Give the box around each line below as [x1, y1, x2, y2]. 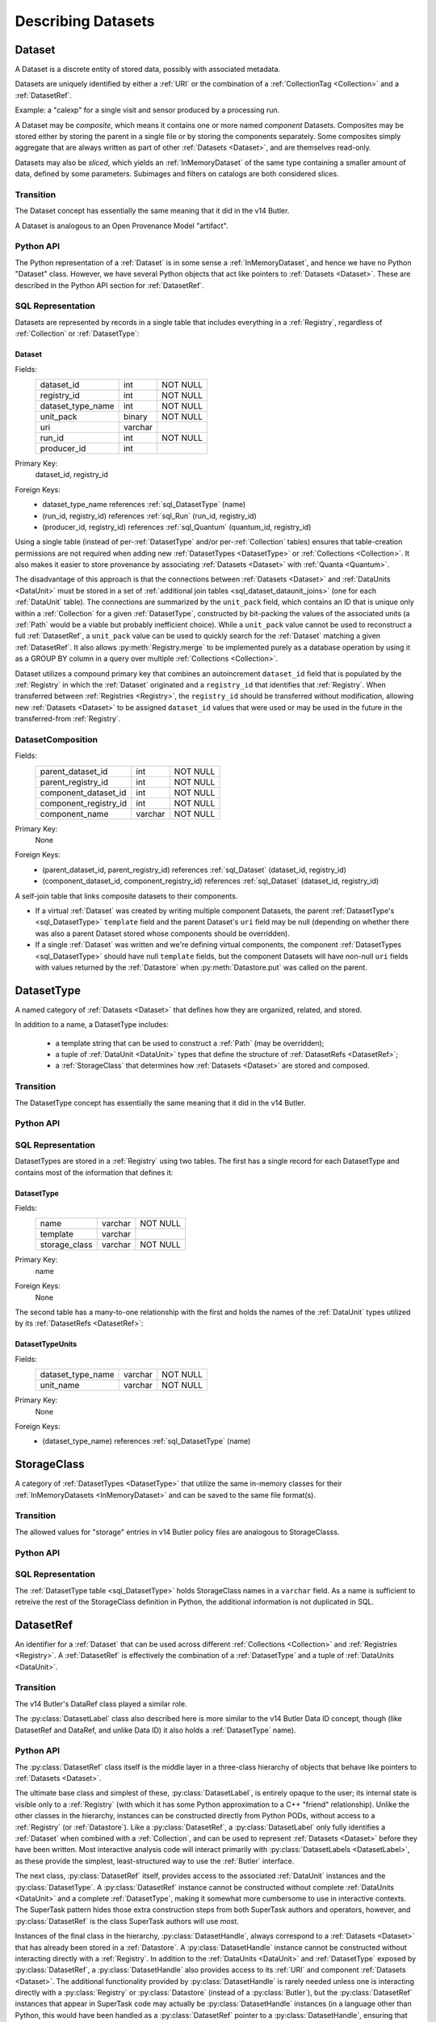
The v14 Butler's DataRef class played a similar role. [15, 1698, 187, 1708]
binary [123, 411, 149, 422]
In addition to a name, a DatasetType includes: [15, 1020, 170, 1030]
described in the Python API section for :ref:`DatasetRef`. [15, 280, 205, 290]
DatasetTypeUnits [15, 1339, 78, 1349]
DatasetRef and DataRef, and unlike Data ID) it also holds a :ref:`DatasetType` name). [15, 1725, 296, 1735]
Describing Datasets [15, 12, 155, 30]
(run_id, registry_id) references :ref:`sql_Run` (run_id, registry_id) [42, 510, 258, 521]
